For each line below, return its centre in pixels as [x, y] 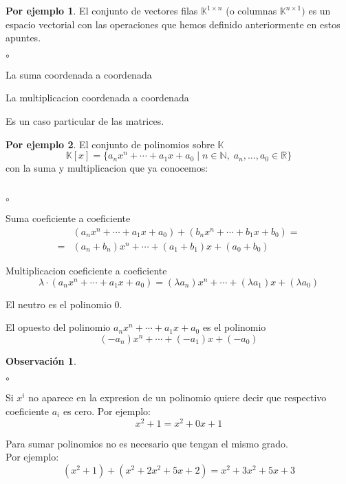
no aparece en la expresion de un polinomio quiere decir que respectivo [177, 397]
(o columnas [251, 10]
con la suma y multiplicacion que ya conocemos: [107, 168]
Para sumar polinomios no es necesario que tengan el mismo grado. [147, 443]
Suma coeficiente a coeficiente [68, 218]
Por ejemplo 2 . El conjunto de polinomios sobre [110, 144]
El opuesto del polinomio [58, 327]
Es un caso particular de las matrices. [85, 120]
